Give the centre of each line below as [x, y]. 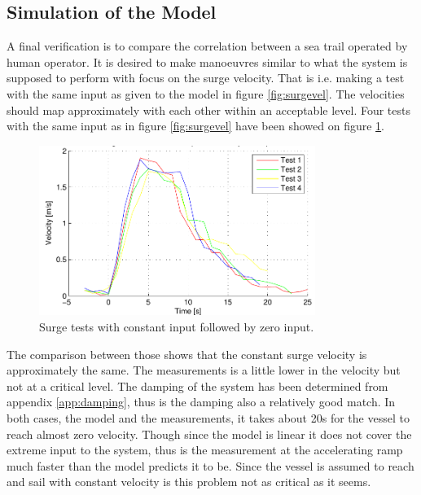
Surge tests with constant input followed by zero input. [177, 326]
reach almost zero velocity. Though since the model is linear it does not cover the [209, 434]
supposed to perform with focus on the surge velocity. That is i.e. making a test [206, 78]
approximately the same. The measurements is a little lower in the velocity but [204, 370]
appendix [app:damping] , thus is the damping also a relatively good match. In [201, 402]
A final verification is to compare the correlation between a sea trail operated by [207, 46]
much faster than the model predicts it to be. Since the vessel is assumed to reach [210, 465]
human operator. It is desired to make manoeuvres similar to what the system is [207, 61]
